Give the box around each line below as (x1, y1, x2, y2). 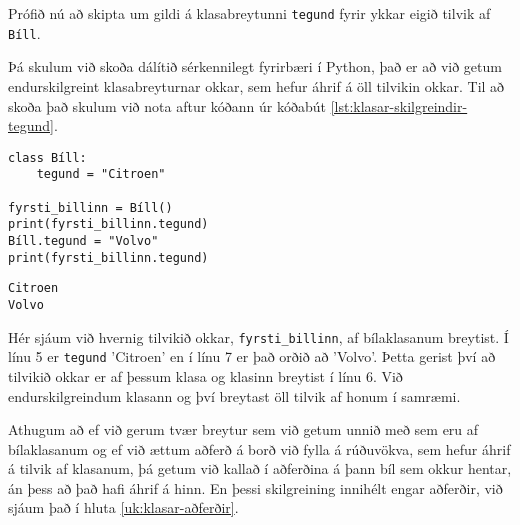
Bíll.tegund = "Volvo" (8, 233, 159, 248)
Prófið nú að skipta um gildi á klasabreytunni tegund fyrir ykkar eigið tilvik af (8, 3, 491, 23)
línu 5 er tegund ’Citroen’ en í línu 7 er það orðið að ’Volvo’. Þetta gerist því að (8, 346, 496, 367)
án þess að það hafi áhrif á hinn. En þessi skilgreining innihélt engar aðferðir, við (8, 477, 503, 498)
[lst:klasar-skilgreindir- (330, 95, 468, 116)
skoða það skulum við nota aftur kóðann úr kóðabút (8, 95, 326, 116)
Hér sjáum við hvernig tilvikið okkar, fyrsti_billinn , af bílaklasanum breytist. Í (8, 326, 509, 347)
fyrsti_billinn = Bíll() (8, 200, 173, 215)
